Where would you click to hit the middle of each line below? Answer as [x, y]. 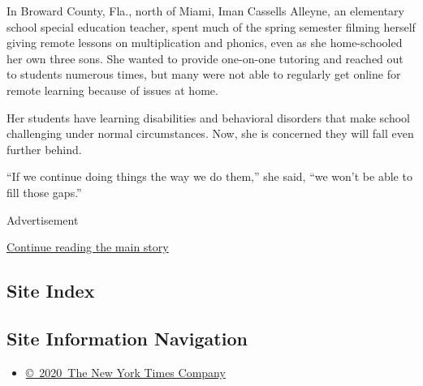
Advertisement [43, 219]
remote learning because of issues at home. [112, 90]
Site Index [51, 291]
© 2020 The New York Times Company [125, 372]
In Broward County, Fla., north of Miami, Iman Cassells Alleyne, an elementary [205, 11]
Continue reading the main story [88, 247]
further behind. [44, 149]
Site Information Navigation [127, 338]
